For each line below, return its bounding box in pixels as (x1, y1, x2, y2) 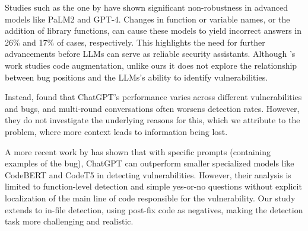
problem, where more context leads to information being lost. (5, 125, 228, 137)
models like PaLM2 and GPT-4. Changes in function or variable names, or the (5, 12, 290, 25)
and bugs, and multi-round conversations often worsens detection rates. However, (5, 102, 300, 114)
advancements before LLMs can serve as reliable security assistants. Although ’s (5, 47, 296, 60)
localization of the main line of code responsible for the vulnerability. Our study (5, 191, 296, 204)
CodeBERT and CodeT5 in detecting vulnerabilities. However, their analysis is (5, 168, 291, 181)
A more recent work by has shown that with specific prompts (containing (5, 145, 271, 158)
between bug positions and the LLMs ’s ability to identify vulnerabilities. (5, 70, 268, 83)
